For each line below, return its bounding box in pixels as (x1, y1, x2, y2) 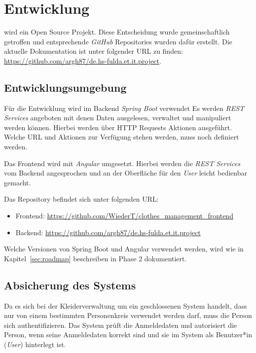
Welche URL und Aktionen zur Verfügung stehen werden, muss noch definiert (4, 132, 239, 142)
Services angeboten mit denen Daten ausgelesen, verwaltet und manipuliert (4, 112, 231, 123)
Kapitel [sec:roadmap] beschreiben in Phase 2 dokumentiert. (4, 253, 187, 263)
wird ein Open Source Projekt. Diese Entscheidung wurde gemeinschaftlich (4, 27, 230, 37)
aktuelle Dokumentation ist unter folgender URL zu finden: (4, 46, 183, 56)
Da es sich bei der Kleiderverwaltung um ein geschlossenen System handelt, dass (4, 300, 247, 311)
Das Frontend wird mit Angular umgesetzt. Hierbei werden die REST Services (4, 158, 241, 168)
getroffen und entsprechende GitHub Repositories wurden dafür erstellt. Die (4, 36, 232, 46)
